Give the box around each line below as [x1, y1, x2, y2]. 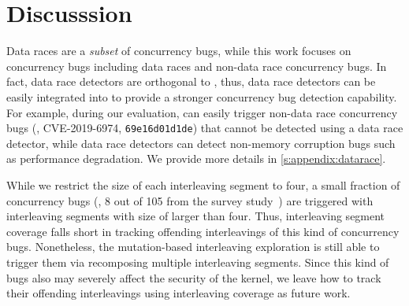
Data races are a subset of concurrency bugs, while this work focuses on [6, 42, 351, 59]
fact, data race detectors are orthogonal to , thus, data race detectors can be [6, 73, 376, 90]
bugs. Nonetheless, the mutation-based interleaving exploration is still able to [6, 238, 380, 255]
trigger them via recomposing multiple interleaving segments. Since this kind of [6, 253, 389, 270]
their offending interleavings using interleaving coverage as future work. [6, 285, 351, 301]
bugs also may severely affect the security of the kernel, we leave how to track [6, 269, 381, 286]
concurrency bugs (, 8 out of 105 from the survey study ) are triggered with [6, 192, 374, 208]
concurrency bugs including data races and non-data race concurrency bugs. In [6, 57, 387, 74]
